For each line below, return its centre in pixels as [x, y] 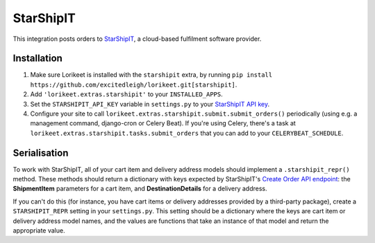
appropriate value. [39, 231]
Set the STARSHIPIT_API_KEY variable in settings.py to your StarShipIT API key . [150, 104]
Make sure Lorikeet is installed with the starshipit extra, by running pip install [151, 75]
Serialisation [41, 153]
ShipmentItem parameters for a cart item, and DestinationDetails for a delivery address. [140, 189]
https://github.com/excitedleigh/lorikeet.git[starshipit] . [134, 84]
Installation [37, 58]
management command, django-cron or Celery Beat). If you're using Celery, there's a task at [163, 123]
